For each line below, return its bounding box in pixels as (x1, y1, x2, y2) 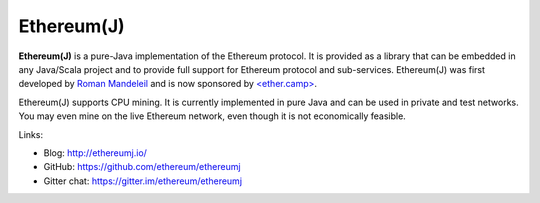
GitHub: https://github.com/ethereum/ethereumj (43, 161, 241, 173)
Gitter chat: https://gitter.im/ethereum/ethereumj (43, 175, 243, 187)
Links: (18, 128, 44, 140)
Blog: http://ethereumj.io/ (43, 146, 147, 159)
